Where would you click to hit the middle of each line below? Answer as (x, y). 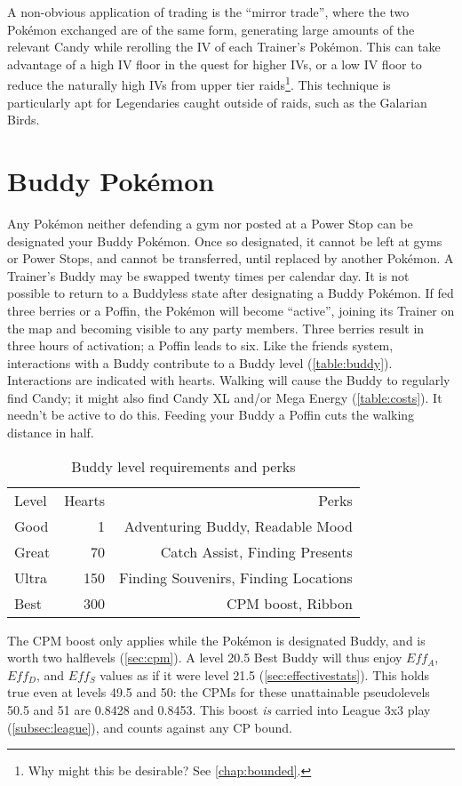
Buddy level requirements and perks (183, 466)
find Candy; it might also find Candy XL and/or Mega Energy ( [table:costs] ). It (225, 397)
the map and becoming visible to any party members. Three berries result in (216, 328)
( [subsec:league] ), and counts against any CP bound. (150, 727)
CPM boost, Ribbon (289, 603)
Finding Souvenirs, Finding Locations (236, 577)
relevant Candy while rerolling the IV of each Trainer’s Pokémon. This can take (224, 47)
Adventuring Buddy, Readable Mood (238, 525)
